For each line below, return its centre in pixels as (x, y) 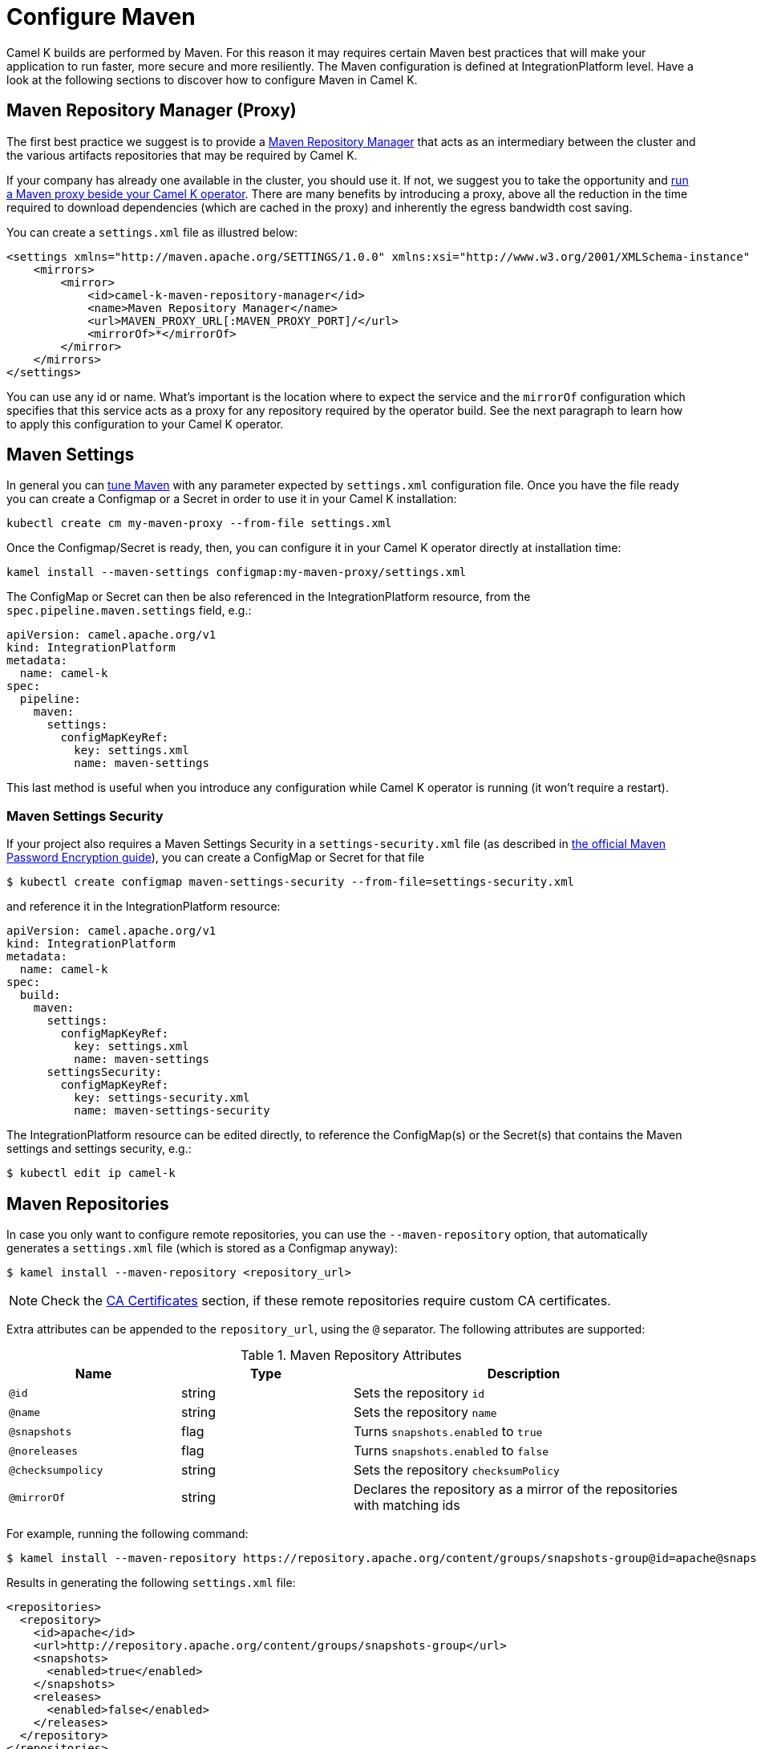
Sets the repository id (419, 1393)
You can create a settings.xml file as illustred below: (152, 232)
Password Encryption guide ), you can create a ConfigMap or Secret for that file (216, 858)
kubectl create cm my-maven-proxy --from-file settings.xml (199, 523)
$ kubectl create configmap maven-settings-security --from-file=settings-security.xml (291, 882)
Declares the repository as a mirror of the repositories (516, 1489)
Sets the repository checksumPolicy (457, 1470)
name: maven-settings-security (172, 1111)
